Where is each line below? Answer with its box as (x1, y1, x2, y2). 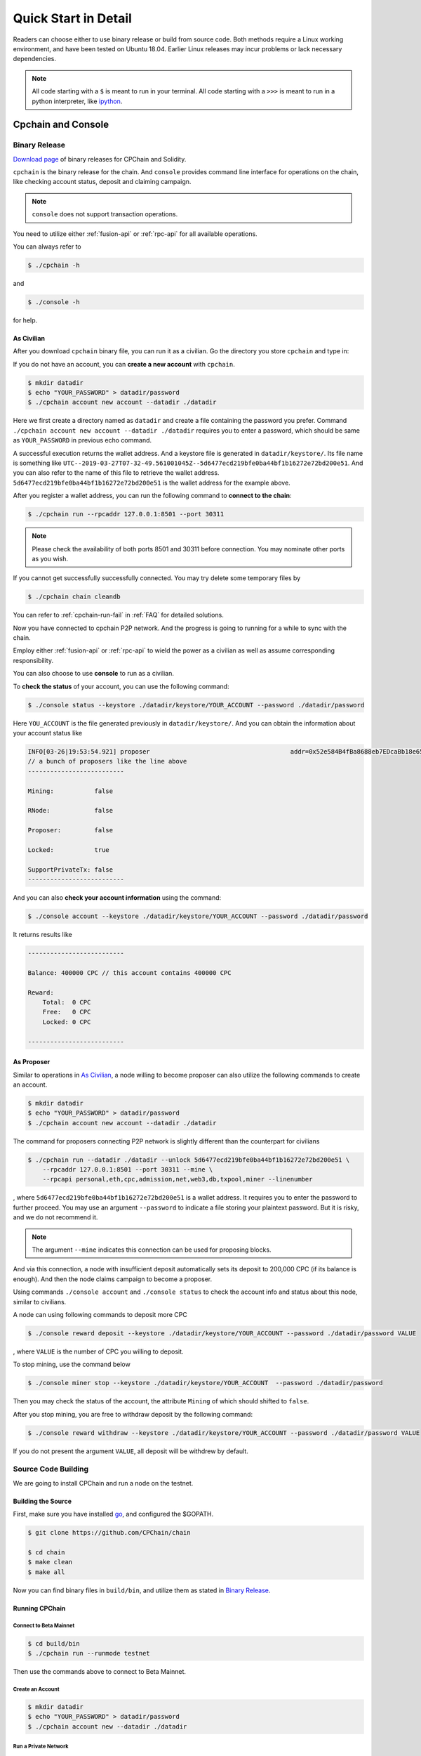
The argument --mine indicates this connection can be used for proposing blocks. (32, 1245, 272, 1254)
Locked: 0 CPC (42, 1018, 91, 1026)
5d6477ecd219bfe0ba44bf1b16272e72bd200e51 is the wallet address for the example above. (13, 478, 290, 487)
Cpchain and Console (13, 119, 109, 131)
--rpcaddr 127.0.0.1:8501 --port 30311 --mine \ (42, 1166, 213, 1174)
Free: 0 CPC (42, 1008, 91, 1016)
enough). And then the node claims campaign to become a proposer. (13, 1275, 213, 1283)
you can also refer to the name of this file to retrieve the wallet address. (13, 469, 220, 477)
